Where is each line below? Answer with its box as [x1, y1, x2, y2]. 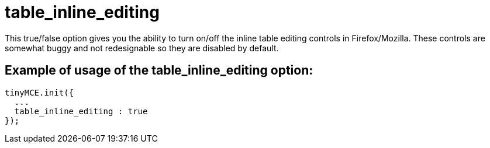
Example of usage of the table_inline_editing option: [5, 63, 313, 78]
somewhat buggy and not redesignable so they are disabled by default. [5, 43, 279, 53]
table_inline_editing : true [14, 106, 148, 116]
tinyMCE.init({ [5, 87, 74, 97]
